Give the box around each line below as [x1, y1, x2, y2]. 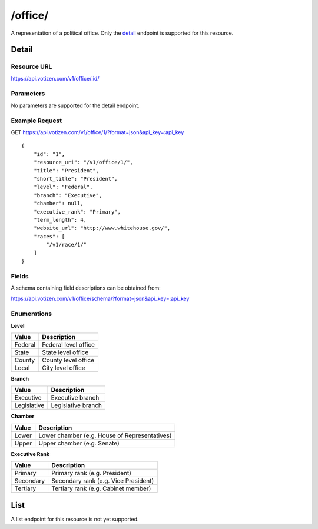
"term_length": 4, [33, 217, 87, 223]
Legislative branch [51, 401, 102, 410]
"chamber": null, [33, 200, 84, 207]
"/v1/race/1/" [46, 241, 87, 248]
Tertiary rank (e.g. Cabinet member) [51, 484, 151, 493]
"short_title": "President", [33, 175, 118, 182]
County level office [42, 356, 95, 364]
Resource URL [11, 62, 52, 71]
